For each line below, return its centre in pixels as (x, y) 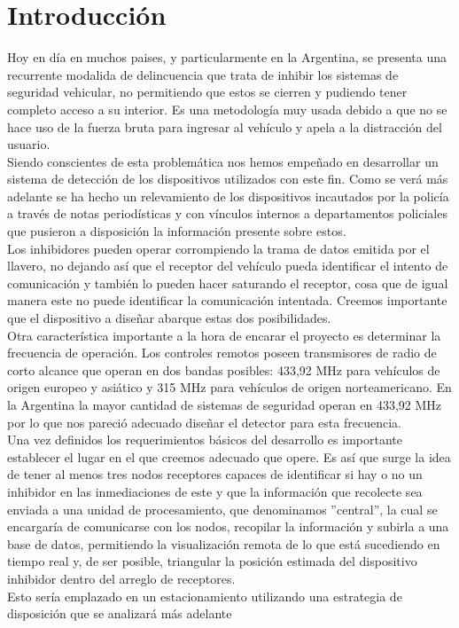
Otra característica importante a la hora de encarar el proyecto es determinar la (224, 335)
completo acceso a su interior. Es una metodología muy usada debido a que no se (227, 109)
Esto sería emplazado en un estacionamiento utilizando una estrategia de (205, 596)
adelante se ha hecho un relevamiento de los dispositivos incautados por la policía (228, 196)
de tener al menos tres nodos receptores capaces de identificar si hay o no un (215, 474)
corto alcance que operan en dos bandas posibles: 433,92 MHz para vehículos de (224, 369)
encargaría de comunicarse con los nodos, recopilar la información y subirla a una (228, 526)
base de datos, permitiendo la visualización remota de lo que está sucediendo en (224, 543)
